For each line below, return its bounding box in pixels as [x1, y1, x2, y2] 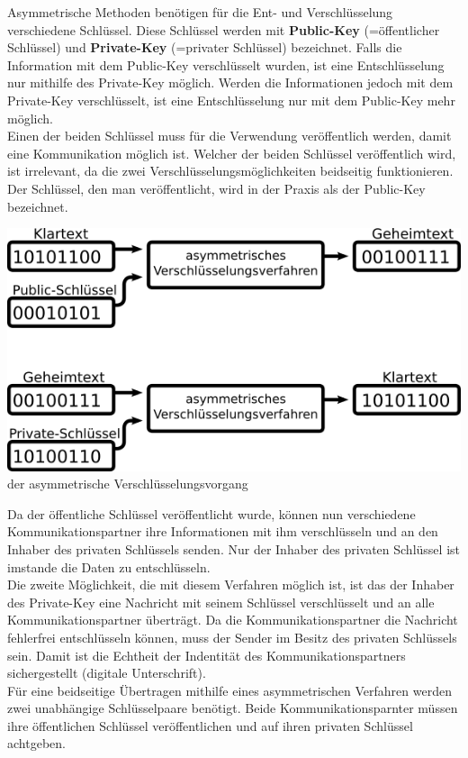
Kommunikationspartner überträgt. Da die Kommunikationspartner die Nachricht [7, 610, 458, 629]
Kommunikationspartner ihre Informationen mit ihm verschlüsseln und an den [7, 522, 438, 541]
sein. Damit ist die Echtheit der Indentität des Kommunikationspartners [7, 645, 406, 664]
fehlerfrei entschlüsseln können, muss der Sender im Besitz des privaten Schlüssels [7, 627, 457, 646]
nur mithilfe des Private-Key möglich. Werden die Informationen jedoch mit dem [7, 73, 454, 92]
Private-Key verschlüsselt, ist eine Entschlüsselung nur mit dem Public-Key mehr [7, 90, 455, 109]
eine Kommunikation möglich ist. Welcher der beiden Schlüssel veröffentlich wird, [7, 143, 456, 162]
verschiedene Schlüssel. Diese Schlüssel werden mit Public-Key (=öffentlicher [7, 20, 440, 39]
